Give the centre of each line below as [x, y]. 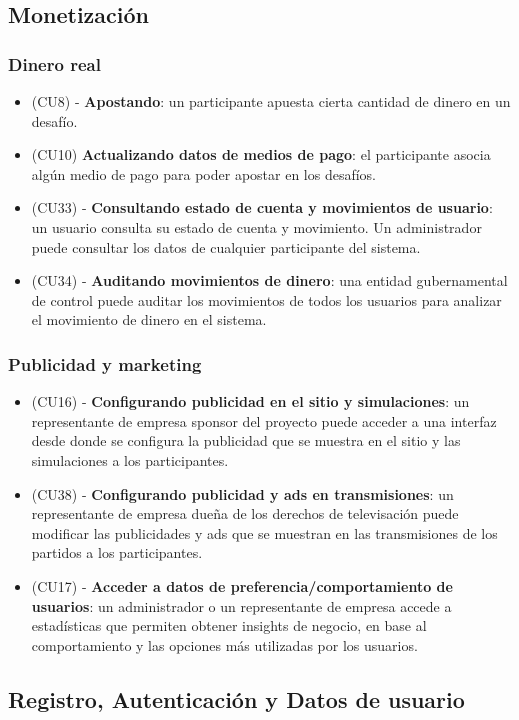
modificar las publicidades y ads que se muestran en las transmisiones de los [264, 532]
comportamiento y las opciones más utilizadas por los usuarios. [224, 644]
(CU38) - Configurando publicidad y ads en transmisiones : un [242, 493]
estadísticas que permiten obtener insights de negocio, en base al [229, 625]
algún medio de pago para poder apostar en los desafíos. [204, 173]
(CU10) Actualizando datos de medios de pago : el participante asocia [261, 154]
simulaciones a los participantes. [130, 459]
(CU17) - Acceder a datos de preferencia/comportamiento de [242, 585]
